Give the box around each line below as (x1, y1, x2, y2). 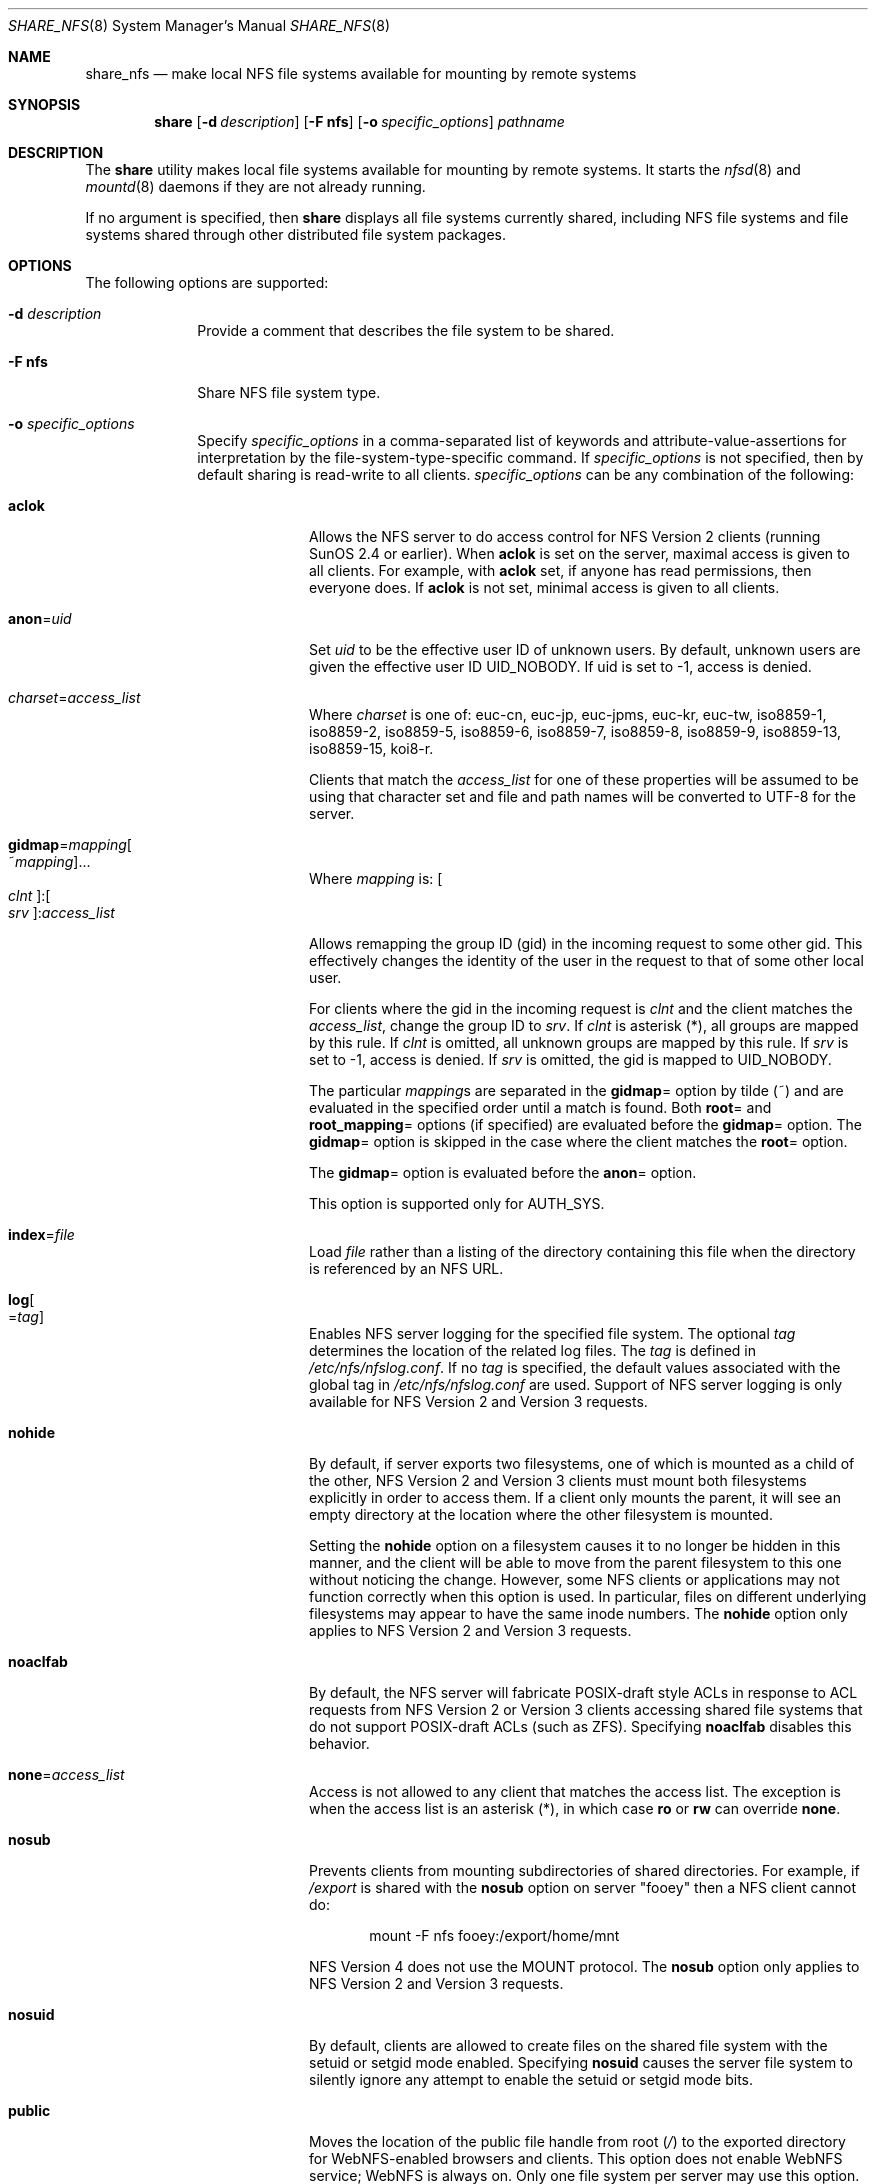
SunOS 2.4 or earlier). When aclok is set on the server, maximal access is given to (309, 545, 850, 562)
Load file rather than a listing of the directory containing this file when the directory (309, 1243, 856, 1260)
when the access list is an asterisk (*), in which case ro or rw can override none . (309, 1800, 841, 1817)
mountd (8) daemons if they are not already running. (85, 178, 426, 195)
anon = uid (8, 610, 72, 627)
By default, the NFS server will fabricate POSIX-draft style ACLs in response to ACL (309, 1684, 858, 1701)
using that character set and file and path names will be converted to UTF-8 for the (309, 788, 856, 805)
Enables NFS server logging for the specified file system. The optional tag (309, 1325, 796, 1342)
